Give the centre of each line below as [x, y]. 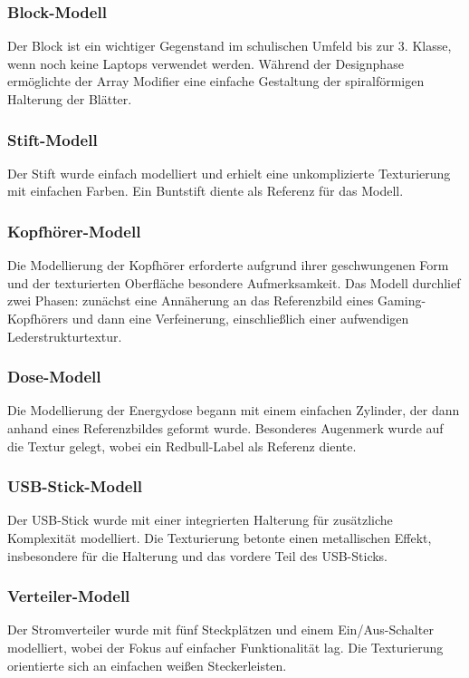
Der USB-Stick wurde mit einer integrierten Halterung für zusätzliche [200, 520]
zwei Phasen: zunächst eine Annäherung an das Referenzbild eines [191, 300]
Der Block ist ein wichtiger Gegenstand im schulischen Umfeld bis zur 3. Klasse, [230, 46]
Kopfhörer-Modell [74, 231]
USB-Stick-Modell [75, 486]
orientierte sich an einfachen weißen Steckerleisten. [147, 665]
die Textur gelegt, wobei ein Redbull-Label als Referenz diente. [182, 446]
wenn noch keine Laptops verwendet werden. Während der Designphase [206, 63]
